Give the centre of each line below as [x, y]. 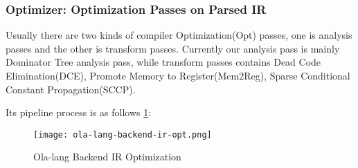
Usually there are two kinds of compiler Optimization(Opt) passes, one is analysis [179, 35]
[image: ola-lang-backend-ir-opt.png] [123, 134]
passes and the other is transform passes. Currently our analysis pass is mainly [173, 48]
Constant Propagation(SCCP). [71, 89]
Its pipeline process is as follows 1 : [79, 112]
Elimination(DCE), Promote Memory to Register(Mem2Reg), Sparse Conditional [178, 75]
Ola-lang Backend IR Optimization [107, 157]
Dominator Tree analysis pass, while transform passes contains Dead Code [163, 62]
